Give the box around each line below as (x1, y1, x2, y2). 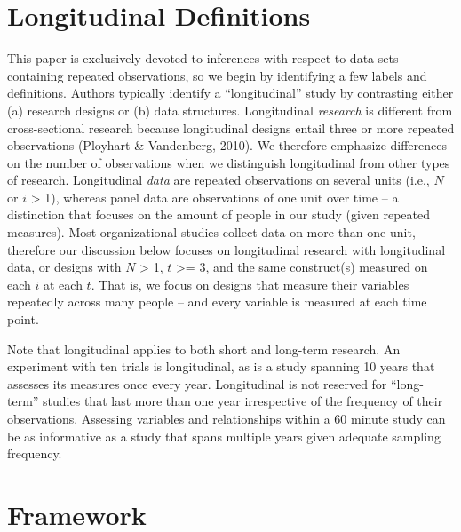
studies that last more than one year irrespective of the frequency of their (43, 392, 443, 410)
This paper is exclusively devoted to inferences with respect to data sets (7, 49, 399, 67)
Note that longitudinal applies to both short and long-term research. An (7, 339, 401, 358)
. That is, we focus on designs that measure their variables (91, 274, 409, 293)
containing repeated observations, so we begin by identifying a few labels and (7, 66, 427, 84)
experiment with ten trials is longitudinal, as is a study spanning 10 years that (7, 357, 435, 376)
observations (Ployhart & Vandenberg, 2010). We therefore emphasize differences (7, 136, 448, 155)
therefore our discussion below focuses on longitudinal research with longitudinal (7, 240, 446, 258)
